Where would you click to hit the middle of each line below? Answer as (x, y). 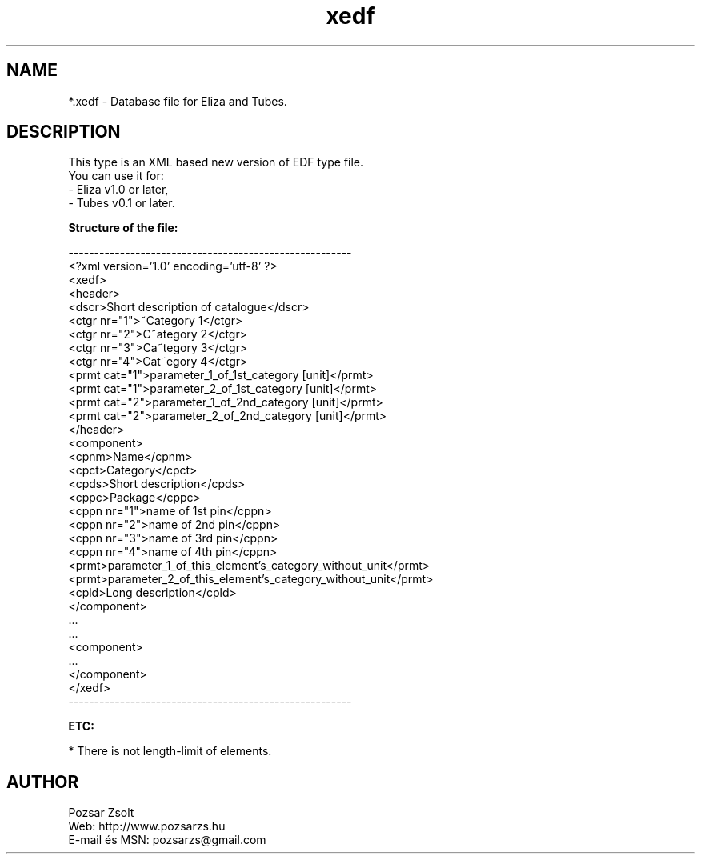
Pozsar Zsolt (101, 813)
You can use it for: (116, 176)
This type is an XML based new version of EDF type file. (216, 162)
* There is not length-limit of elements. (170, 751)
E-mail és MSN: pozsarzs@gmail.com (167, 840)
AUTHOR (43, 782)
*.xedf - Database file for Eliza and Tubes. (178, 101)
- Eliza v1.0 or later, (118, 190)
